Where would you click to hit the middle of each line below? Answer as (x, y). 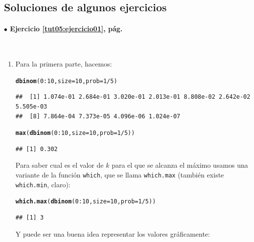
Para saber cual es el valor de (59, 165)
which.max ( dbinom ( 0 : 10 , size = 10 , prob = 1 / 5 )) (86, 202)
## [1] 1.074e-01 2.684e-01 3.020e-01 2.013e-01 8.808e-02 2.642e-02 (133, 97)
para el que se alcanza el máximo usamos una (180, 165)
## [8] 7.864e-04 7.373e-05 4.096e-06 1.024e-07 (98, 116)
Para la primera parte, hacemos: (64, 64)
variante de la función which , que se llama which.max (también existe (120, 175)
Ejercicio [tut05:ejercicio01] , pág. (66, 29)
